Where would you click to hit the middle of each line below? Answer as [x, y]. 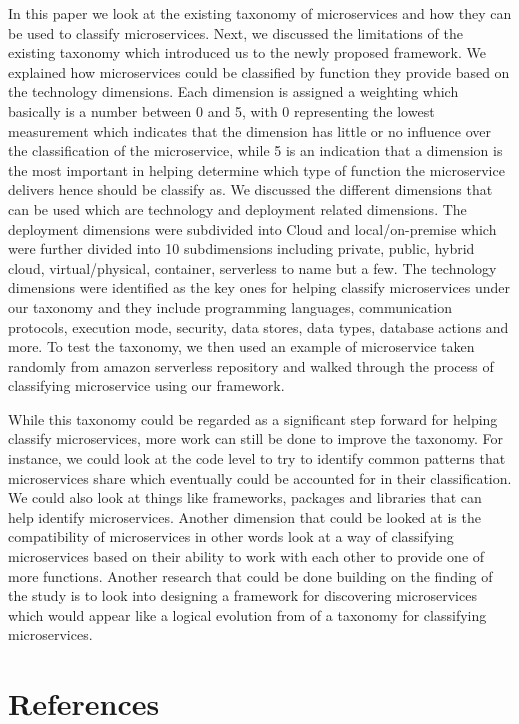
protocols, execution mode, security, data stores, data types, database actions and [258, 326]
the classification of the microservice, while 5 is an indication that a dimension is [255, 150]
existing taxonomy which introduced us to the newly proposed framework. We [247, 52]
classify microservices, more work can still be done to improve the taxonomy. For [256, 438]
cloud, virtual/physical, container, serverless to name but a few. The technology [252, 267]
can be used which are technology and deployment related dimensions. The [237, 208]
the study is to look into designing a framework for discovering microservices [242, 595]
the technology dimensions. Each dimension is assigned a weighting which [233, 91]
